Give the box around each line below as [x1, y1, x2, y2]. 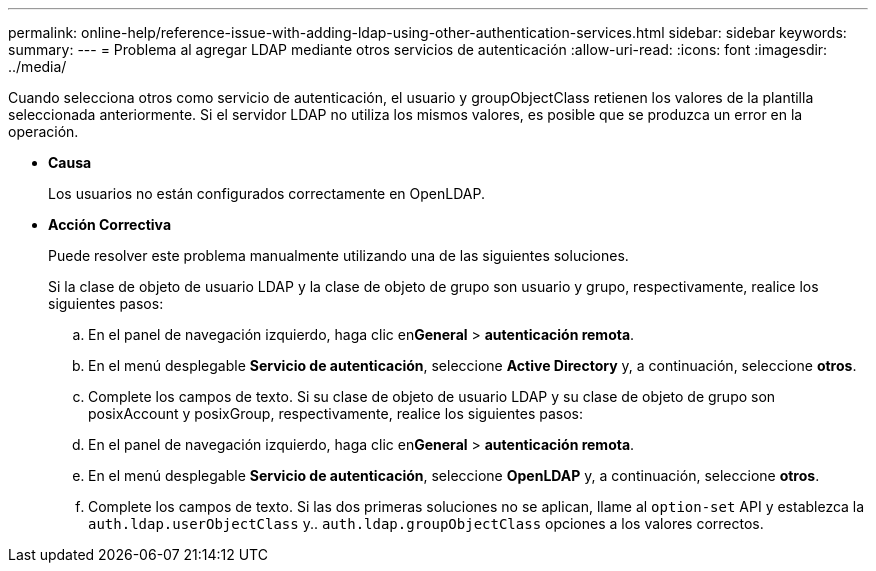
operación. [8, 123, 79, 140]
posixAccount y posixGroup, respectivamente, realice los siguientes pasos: [88, 405, 583, 422]
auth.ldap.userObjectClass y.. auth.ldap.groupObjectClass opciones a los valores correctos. [88, 515, 764, 532]
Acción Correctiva [48, 216, 172, 233]
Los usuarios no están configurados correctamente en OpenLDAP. [48, 185, 485, 202]
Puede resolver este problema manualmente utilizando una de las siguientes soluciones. [48, 247, 629, 264]
